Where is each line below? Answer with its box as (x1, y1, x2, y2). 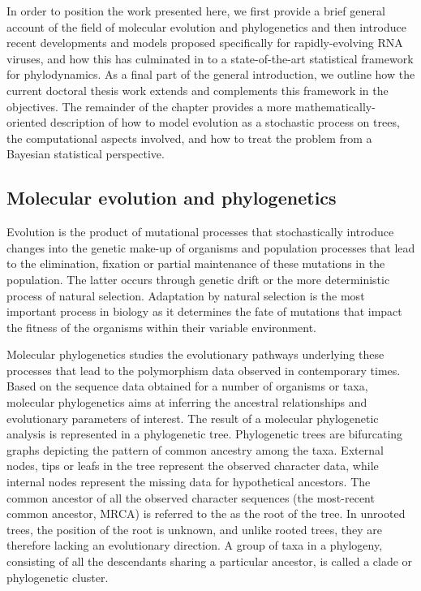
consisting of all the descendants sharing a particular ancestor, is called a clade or (6, 553, 413, 570)
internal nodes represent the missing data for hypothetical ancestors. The (6, 473, 371, 490)
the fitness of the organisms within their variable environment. (6, 318, 316, 335)
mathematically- (294, 97, 376, 114)
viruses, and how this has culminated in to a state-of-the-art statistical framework (6, 50, 414, 67)
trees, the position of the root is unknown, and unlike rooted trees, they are (6, 520, 382, 537)
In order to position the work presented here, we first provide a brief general (6, 2, 385, 19)
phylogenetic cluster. (6, 568, 109, 585)
